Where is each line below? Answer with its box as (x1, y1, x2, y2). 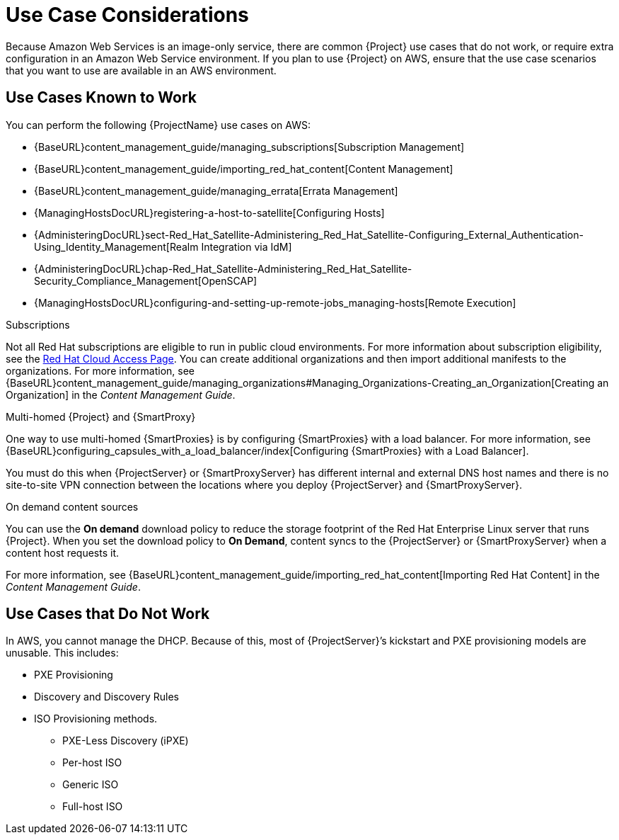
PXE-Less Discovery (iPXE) (62, 734, 189, 747)
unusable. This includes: (6, 647, 119, 659)
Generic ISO (62, 778, 119, 791)
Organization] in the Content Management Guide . (6, 388, 236, 401)
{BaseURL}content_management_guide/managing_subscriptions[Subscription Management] (34, 140, 465, 153)
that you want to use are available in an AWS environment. (6, 64, 277, 76)
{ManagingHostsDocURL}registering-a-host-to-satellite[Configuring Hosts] (34, 206, 385, 219)
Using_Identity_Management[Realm (34, 240, 199, 253)
